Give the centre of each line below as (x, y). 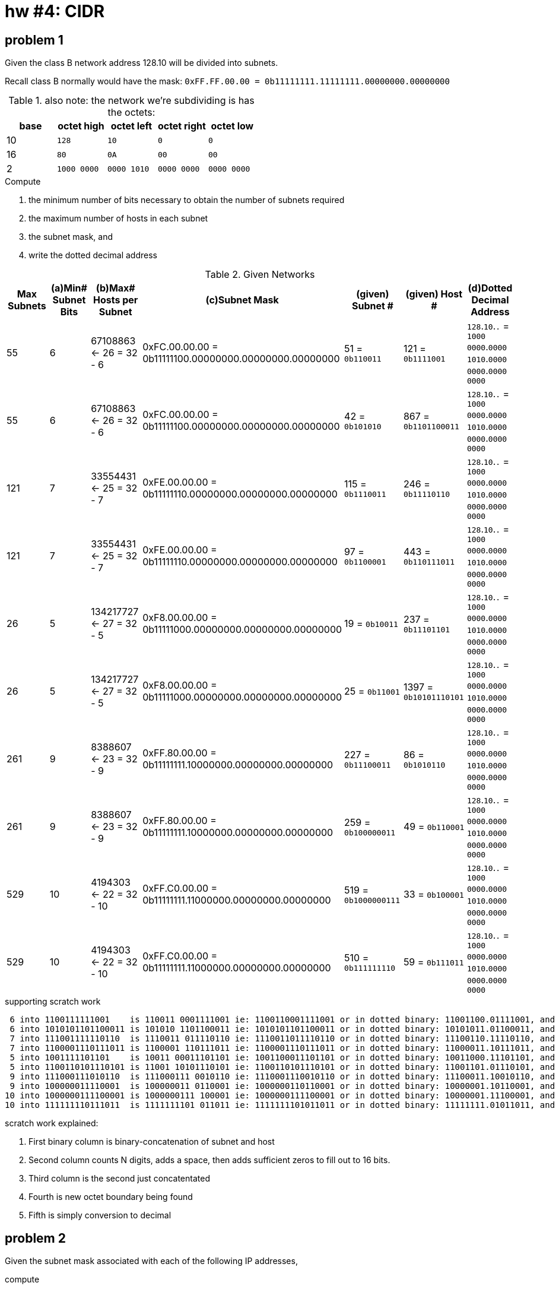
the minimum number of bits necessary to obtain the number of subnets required (187, 200)
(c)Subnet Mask (242, 300)
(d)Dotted (490, 288)
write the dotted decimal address (93, 255)
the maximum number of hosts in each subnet (118, 218)
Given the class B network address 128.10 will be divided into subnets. (142, 63)
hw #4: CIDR (55, 11)
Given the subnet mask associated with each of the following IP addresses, (151, 1261)
